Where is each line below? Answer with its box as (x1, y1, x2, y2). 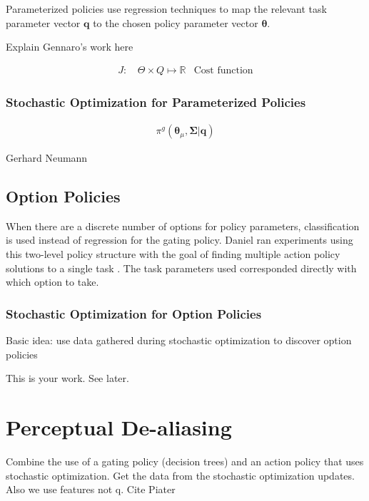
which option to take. (6, 274, 99, 289)
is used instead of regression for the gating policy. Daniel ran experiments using (6, 232, 353, 247)
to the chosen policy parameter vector (93, 15, 258, 30)
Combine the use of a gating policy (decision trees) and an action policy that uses (6, 453, 364, 468)
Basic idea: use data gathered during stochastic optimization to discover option (6, 333, 352, 348)
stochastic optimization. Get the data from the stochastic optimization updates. (6, 468, 355, 482)
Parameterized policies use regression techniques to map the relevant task (6, 1, 327, 16)
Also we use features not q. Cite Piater (6, 482, 176, 497)
